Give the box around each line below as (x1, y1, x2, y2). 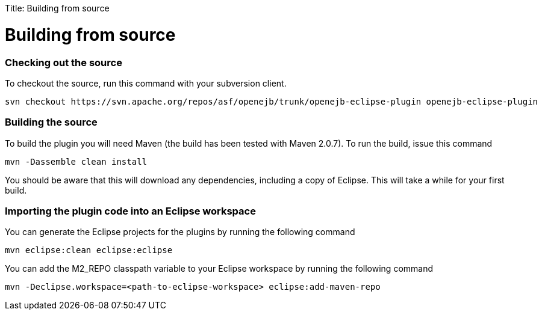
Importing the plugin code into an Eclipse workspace (5, 205, 256, 217)
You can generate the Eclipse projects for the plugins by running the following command (5, 227, 355, 237)
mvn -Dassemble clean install (5, 156, 148, 167)
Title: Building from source (5, 3, 110, 13)
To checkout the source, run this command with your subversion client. (5, 78, 287, 88)
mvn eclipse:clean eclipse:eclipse (5, 245, 173, 255)
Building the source (5, 116, 98, 129)
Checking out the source (5, 56, 122, 69)
